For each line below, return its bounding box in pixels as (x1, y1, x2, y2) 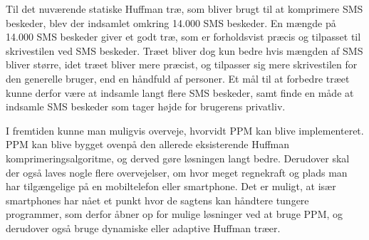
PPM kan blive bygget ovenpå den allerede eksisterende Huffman (6, 137, 290, 152)
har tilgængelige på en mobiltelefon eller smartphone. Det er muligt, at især (6, 179, 336, 194)
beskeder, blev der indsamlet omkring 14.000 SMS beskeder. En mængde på (6, 15, 336, 30)
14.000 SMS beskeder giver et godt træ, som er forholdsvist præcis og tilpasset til (6, 29, 361, 44)
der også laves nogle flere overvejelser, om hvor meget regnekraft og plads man (6, 165, 348, 179)
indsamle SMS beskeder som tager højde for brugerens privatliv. (6, 99, 286, 114)
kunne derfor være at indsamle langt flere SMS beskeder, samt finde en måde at (6, 85, 354, 100)
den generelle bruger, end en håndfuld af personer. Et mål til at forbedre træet (6, 71, 350, 85)
